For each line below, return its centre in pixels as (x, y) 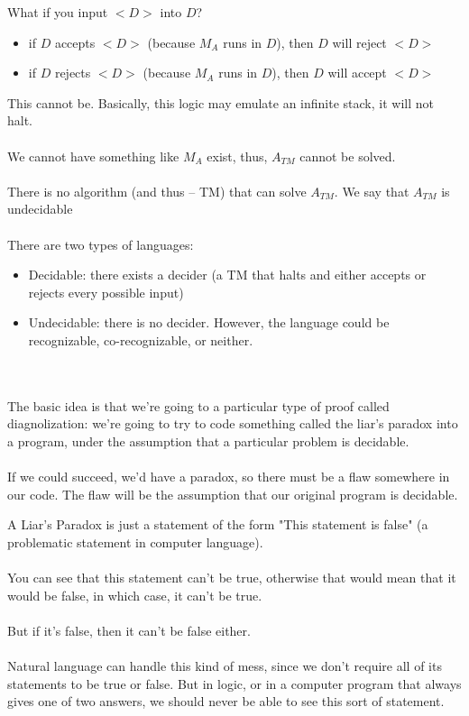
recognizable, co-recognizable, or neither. (141, 340)
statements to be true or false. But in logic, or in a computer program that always (234, 683)
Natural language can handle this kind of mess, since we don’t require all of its (225, 666)
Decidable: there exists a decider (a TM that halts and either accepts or (227, 275)
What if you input (58, 12)
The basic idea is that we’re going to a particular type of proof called (198, 405)
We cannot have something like (93, 156)
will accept (357, 73)
